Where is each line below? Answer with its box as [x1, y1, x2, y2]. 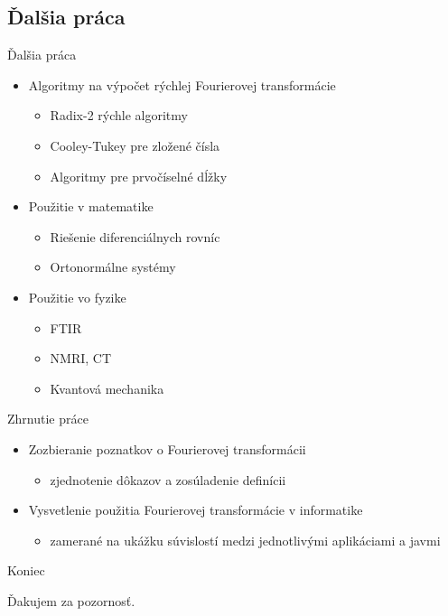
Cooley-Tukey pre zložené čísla [50, 135, 220, 154]
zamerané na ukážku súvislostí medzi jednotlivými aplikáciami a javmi [50, 530, 441, 549]
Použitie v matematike [28, 197, 154, 216]
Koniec [7, 561, 45, 580]
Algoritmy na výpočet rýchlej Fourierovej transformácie [28, 75, 336, 94]
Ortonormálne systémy [50, 257, 176, 276]
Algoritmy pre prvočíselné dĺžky [50, 166, 228, 185]
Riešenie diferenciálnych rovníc [50, 227, 220, 246]
